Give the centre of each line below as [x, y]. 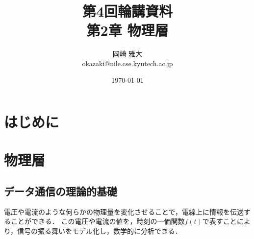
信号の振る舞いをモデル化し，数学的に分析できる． [100, 231]
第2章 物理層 [127, 30]
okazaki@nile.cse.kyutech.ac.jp [127, 63]
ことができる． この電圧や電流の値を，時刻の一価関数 [98, 221]
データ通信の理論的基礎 [61, 191]
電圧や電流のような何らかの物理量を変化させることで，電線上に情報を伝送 [124, 211]
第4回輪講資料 [127, 11]
